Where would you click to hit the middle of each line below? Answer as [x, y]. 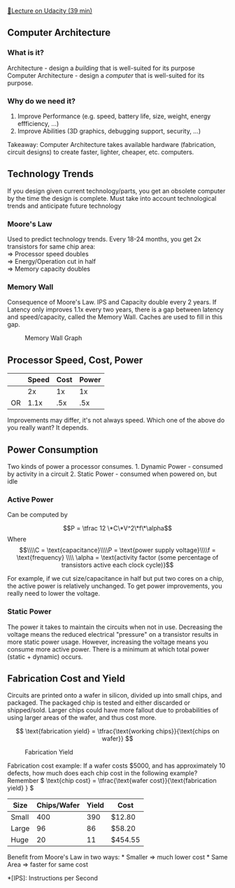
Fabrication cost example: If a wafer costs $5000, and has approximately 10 [116, 766]
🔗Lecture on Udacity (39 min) [50, 11]
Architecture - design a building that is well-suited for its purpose [101, 68]
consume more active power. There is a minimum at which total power [108, 649]
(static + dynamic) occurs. [45, 656]
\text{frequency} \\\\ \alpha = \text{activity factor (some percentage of [117, 558]
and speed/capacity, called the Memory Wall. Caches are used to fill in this [115, 317]
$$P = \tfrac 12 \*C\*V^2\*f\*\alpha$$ [117, 528]
